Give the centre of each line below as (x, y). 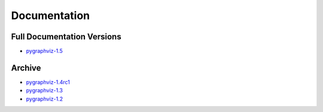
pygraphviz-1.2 (44, 99)
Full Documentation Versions (66, 37)
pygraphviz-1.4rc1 (48, 82)
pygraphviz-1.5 (44, 51)
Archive (26, 68)
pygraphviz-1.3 (44, 91)
